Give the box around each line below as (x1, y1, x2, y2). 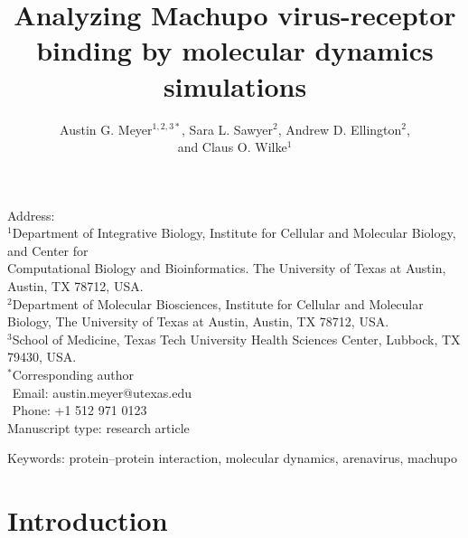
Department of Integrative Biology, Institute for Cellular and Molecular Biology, (12, 223, 456, 242)
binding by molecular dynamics (36, 32, 434, 69)
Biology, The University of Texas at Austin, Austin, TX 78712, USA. (7, 312, 389, 331)
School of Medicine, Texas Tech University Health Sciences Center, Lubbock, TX (12, 329, 461, 348)
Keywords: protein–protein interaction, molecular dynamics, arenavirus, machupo (7, 448, 457, 467)
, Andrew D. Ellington (277, 119, 402, 138)
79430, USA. (7, 347, 77, 366)
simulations (163, 67, 307, 104)
